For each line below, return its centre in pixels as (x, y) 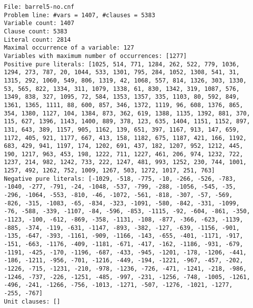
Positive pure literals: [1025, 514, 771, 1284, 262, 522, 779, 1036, (122, 64)
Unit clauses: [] (32, 301)
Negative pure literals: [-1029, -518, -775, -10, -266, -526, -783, (120, 179)
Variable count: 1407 (39, 23)
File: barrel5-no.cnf (39, 7)
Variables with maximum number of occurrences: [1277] (96, 56)
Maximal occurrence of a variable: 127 (69, 48)
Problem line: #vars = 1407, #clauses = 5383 (80, 15)
